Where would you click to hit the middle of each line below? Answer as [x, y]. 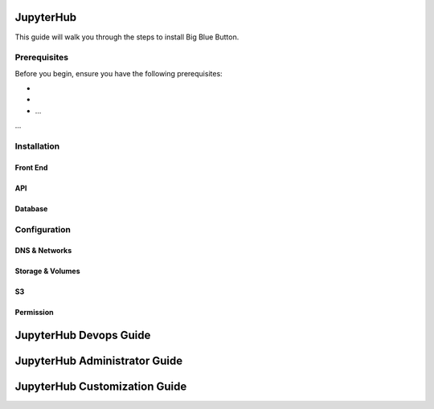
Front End [31, 167]
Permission [34, 313]
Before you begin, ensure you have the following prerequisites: [119, 73]
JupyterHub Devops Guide [83, 335]
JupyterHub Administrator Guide [99, 361]
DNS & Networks [43, 251]
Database [31, 208]
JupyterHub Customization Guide [101, 387]
